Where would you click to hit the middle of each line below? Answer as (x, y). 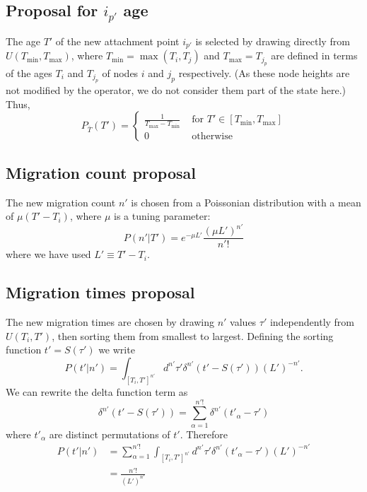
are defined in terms (314, 55)
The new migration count (61, 202)
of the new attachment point (117, 41)
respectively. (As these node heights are (264, 72)
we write (117, 350)
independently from (312, 322)
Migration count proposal (101, 172)
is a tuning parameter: (162, 216)
